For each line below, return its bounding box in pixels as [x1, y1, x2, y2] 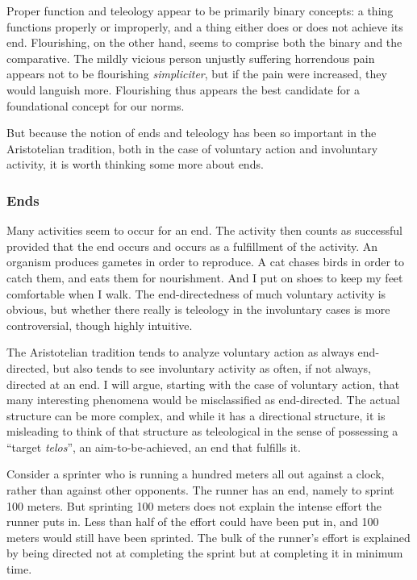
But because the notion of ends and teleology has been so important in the [6, 124, 377, 141]
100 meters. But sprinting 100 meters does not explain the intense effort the [6, 497, 382, 514]
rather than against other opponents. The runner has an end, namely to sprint [6, 482, 394, 499]
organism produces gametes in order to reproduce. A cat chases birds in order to [6, 253, 405, 270]
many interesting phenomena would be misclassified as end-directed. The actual [6, 391, 400, 408]
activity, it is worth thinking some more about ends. [6, 156, 264, 173]
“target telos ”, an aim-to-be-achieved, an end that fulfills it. [6, 438, 301, 455]
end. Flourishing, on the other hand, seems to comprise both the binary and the [6, 34, 402, 51]
